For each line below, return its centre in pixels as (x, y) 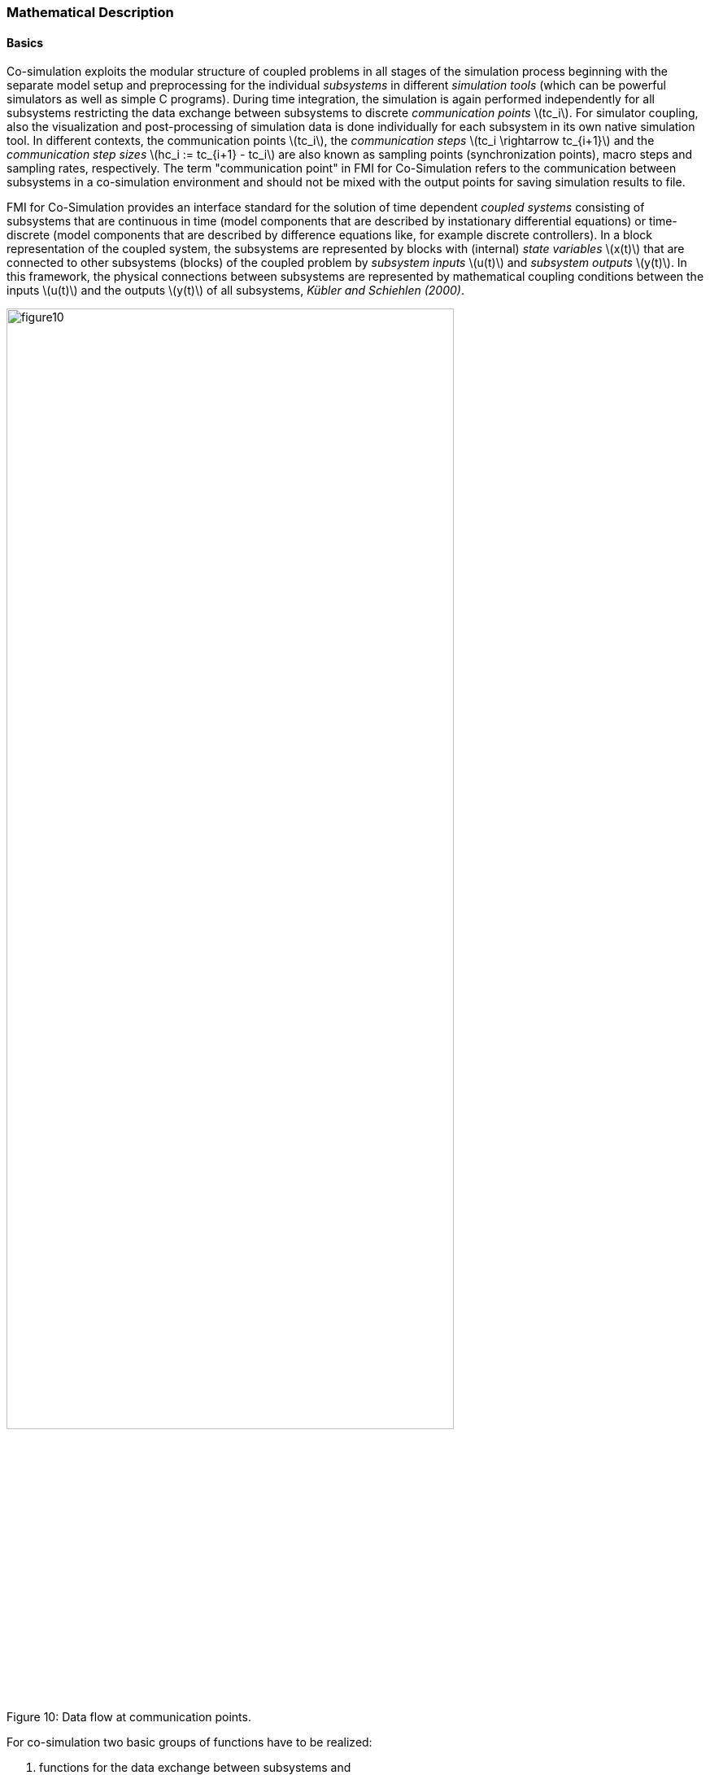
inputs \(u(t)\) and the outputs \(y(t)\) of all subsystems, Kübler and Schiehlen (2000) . (235, 291)
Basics (25, 42)
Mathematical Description (90, 12)
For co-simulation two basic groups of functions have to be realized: (189, 1742)
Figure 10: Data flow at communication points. (129, 1716)
